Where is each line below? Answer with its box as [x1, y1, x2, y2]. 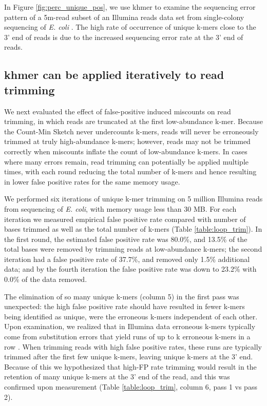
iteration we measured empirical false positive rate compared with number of [4, 213, 246, 224]
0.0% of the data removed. [4, 274, 87, 285]
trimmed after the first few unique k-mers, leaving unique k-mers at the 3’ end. [4, 351, 253, 362]
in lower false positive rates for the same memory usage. [4, 176, 180, 187]
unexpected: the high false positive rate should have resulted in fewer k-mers [4, 301, 245, 312]
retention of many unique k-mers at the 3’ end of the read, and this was [4, 371, 230, 382]
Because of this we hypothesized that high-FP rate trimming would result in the [4, 361, 257, 372]
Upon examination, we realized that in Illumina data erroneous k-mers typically [4, 321, 256, 332]
